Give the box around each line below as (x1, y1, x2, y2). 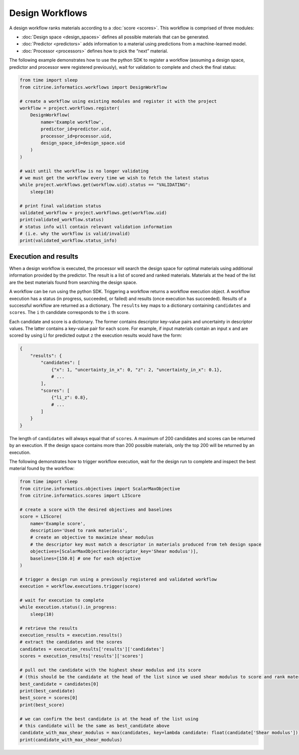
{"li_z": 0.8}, (51, 395, 88, 401)
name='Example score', (30, 521, 86, 526)
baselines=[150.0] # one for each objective (30, 556, 141, 561)
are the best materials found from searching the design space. (9, 279, 138, 285)
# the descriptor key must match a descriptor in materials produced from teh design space (30, 541, 262, 547)
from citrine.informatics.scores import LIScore (19, 493, 141, 498)
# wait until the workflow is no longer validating (19, 168, 149, 174)
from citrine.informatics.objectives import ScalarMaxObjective (19, 486, 180, 491)
